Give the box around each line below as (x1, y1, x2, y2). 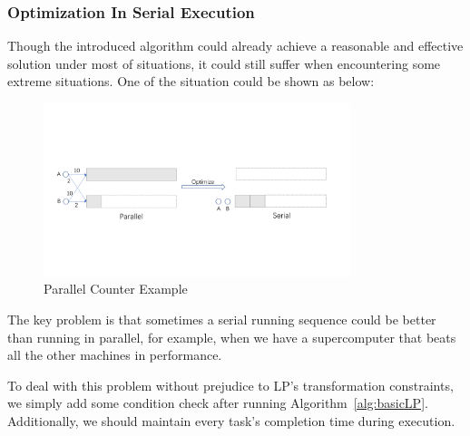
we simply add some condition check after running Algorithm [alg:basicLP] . (7, 393, 428, 412)
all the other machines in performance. (7, 345, 222, 364)
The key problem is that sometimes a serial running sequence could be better (7, 309, 436, 328)
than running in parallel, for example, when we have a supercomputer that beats (7, 327, 456, 346)
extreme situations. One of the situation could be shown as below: (7, 72, 375, 91)
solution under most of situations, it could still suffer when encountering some (7, 53, 441, 73)
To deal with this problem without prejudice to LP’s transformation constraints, (7, 375, 454, 394)
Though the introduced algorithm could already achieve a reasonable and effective (7, 36, 464, 55)
